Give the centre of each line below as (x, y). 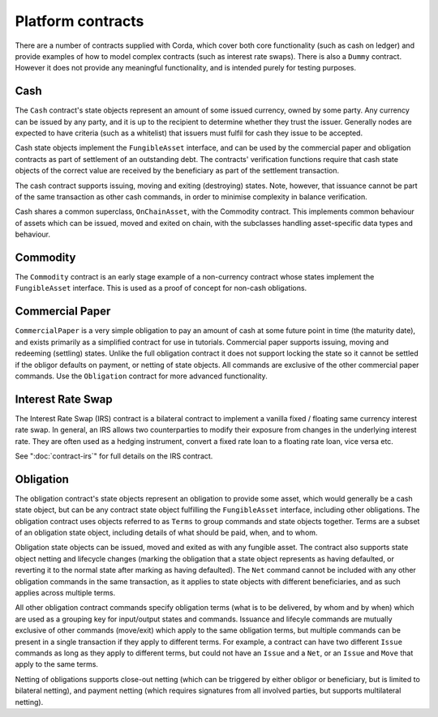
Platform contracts (79, 21)
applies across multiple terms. (65, 593)
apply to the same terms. (57, 664)
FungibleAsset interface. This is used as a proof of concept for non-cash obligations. (161, 288)
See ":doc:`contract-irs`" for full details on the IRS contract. (114, 456)
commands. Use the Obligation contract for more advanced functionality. (141, 376)
